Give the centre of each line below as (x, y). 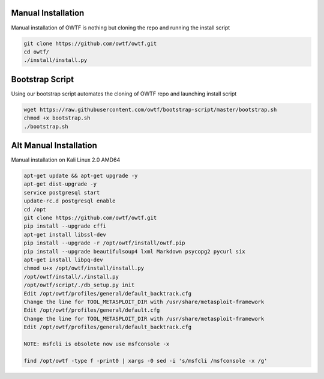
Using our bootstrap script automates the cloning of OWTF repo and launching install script (124, 94)
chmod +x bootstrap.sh (57, 118)
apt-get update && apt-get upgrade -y (81, 176)
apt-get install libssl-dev (65, 235)
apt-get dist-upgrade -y (60, 184)
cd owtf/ (37, 52)
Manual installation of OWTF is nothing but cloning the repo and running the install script (121, 28)
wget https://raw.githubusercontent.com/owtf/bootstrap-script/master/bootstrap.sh (150, 109)
